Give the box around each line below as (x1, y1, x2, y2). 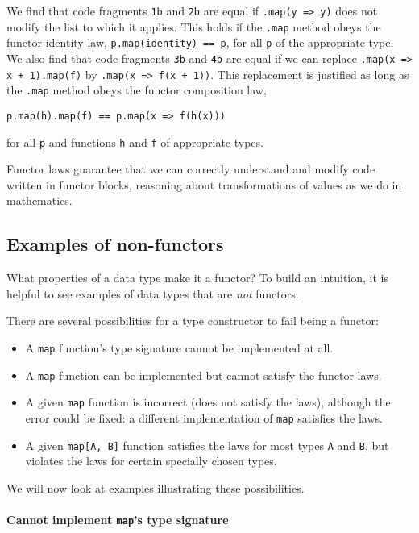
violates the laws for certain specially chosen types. (25, 452, 277, 469)
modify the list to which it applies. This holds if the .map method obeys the (6, 18, 381, 35)
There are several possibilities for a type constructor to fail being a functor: (6, 312, 379, 329)
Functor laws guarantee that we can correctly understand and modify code (6, 160, 375, 177)
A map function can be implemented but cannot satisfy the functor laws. (25, 366, 382, 383)
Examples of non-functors (6, 231, 224, 256)
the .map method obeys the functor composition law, (6, 81, 267, 98)
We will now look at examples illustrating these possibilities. (6, 479, 305, 496)
